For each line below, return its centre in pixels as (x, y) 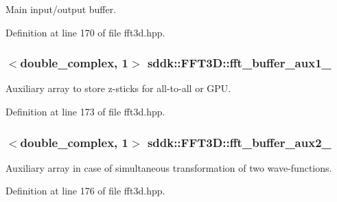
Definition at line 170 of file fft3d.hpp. (85, 32)
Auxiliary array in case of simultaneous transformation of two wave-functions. (169, 167)
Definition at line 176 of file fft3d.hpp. (85, 191)
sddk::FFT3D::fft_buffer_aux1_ (239, 63)
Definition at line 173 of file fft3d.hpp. (85, 111)
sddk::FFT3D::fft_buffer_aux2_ (239, 142)
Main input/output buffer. (61, 9)
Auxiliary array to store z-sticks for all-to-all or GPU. (118, 88)
